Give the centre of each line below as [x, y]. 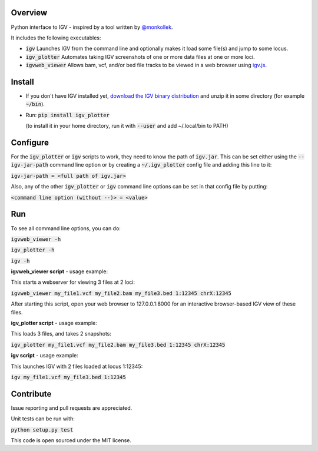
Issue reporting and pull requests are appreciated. [72, 408]
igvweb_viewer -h [36, 239]
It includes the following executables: [56, 38]
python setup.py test [42, 430]
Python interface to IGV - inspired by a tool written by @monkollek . [92, 27]
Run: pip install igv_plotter [68, 115]
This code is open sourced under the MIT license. [71, 440]
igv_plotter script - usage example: [54, 323]
